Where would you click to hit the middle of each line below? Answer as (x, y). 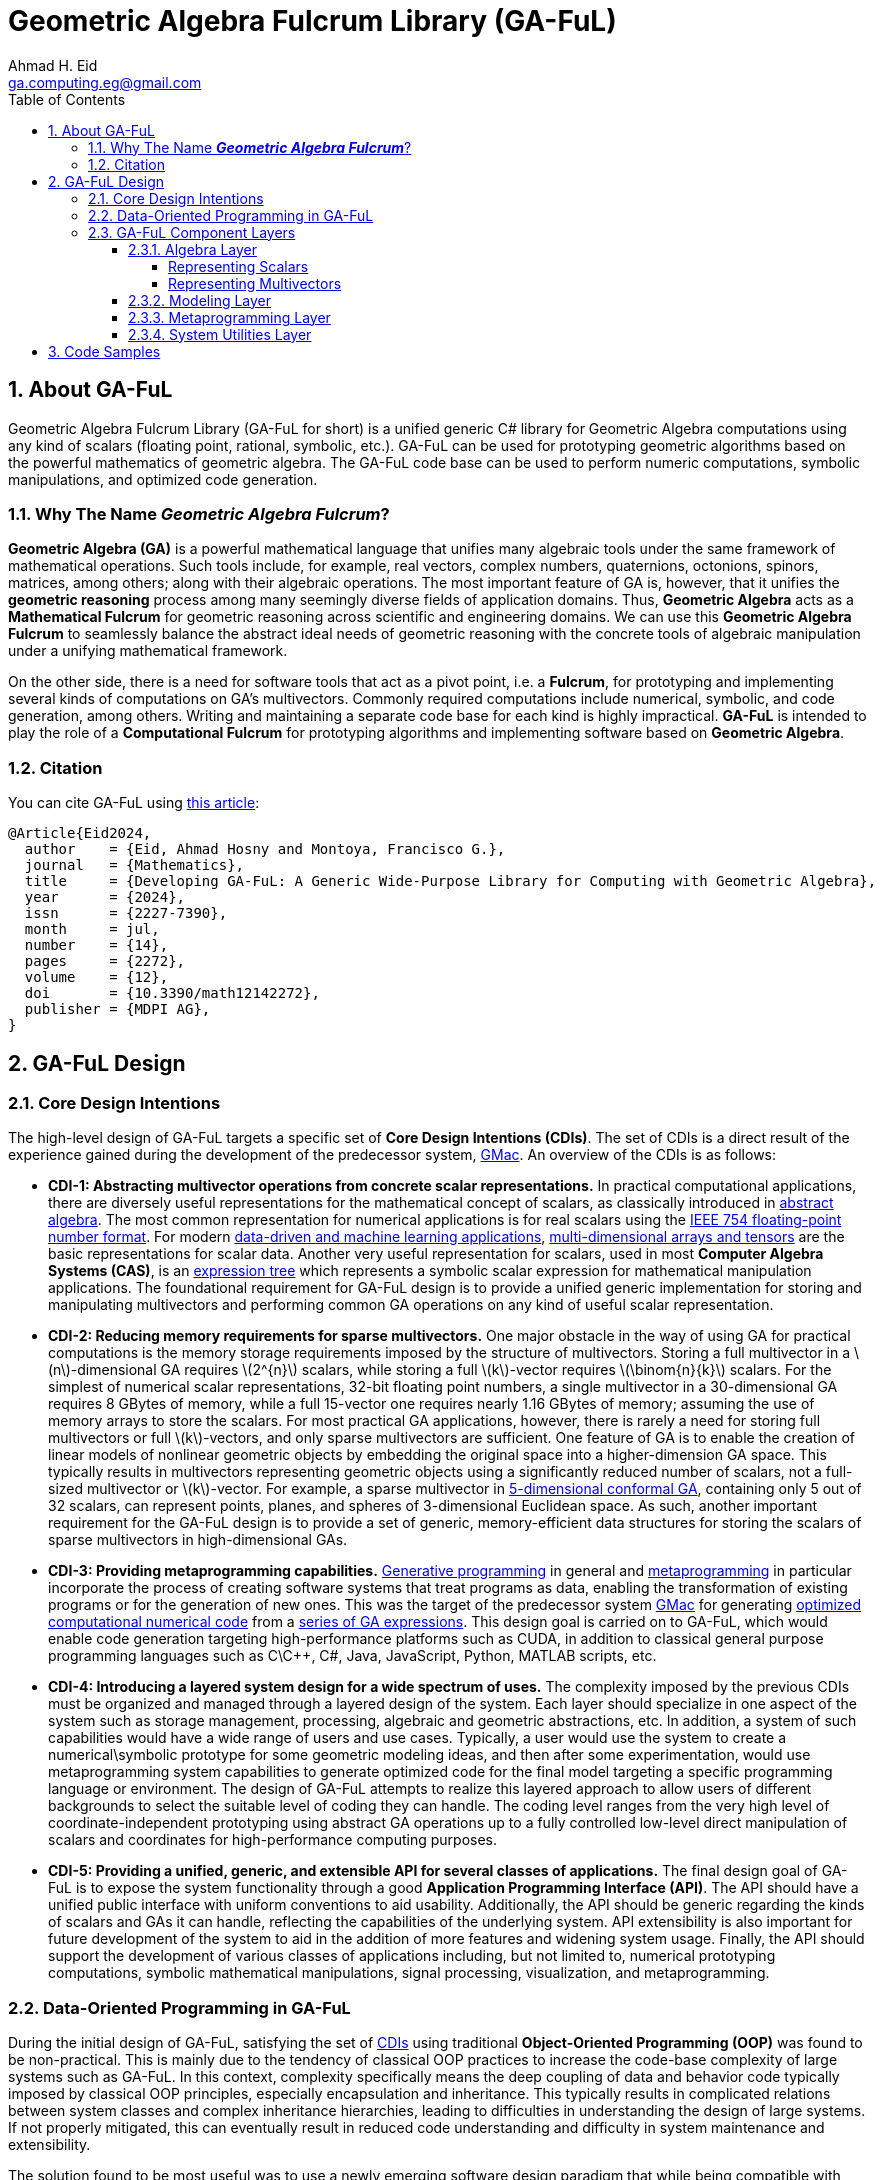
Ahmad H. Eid (53, 65)
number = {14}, (96, 945)
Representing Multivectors (255, 283)
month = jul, (92, 929)
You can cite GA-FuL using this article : (134, 803)
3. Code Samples (104, 351)
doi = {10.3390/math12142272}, (172, 993)
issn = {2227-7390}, (126, 913)
